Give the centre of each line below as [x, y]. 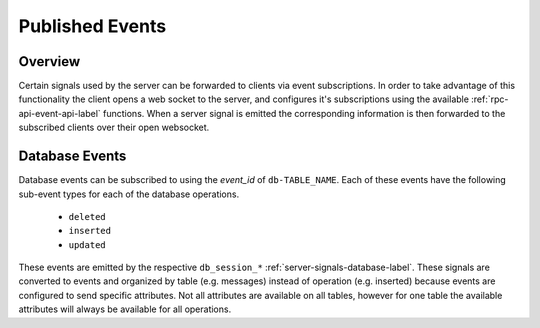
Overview [49, 61]
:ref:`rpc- [490, 99]
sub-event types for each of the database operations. [129, 194]
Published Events [92, 26]
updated [87, 244]
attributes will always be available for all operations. [125, 309]
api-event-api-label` [60, 113]
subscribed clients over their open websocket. [114, 127]
